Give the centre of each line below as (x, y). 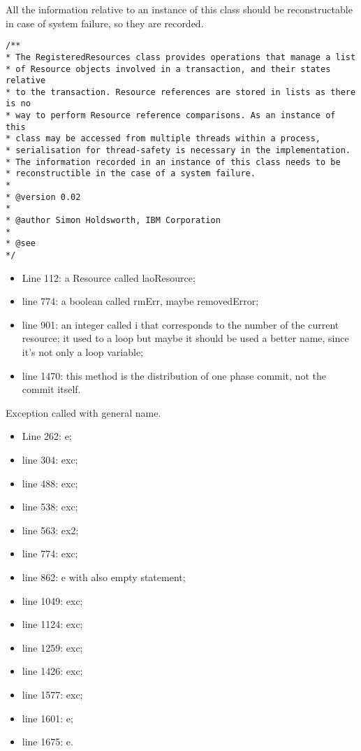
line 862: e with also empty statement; (104, 577)
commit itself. (51, 389)
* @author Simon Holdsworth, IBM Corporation (113, 221)
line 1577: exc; (52, 694)
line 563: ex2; (50, 530)
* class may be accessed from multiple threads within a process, (163, 139)
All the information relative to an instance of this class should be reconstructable (179, 9)
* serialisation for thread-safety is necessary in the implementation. (178, 151)
